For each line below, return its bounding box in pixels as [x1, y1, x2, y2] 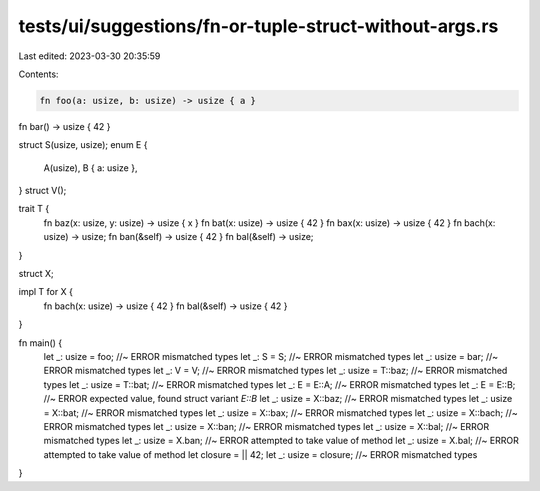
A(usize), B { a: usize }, [43, 161, 138, 174]
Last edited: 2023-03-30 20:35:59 [18, 50, 161, 62]
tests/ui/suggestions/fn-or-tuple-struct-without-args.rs [18, 15, 499, 37]
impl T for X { [18, 286, 74, 298]
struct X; [18, 268, 54, 280]
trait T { [18, 203, 50, 215]
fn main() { [18, 336, 63, 349]
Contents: [18, 68, 59, 80]
